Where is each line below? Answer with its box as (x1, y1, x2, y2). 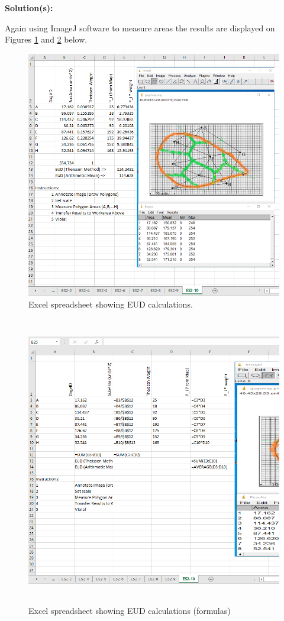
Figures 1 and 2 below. (5, 33, 88, 46)
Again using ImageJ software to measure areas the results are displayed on (5, 21, 275, 34)
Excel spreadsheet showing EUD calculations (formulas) (28, 604, 231, 616)
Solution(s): (5, 2, 53, 14)
